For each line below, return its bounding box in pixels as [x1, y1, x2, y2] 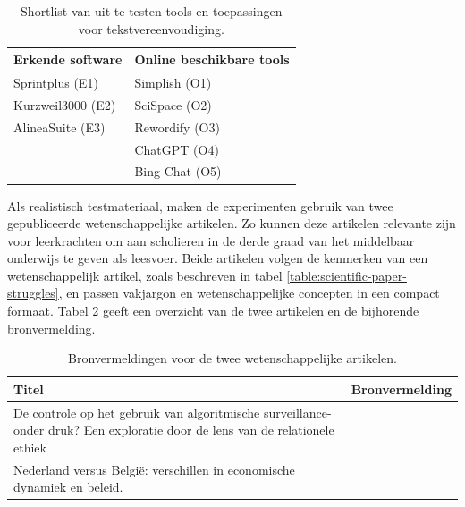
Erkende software [13, 50, 123, 69]
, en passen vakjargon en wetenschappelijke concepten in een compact [58, 283, 440, 302]
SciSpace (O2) [134, 95, 212, 114]
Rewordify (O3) [134, 117, 220, 136]
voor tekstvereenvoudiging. [78, 19, 224, 38]
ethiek [13, 437, 46, 456]
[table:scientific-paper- [286, 266, 407, 284]
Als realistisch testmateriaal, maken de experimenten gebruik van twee [7, 196, 393, 215]
